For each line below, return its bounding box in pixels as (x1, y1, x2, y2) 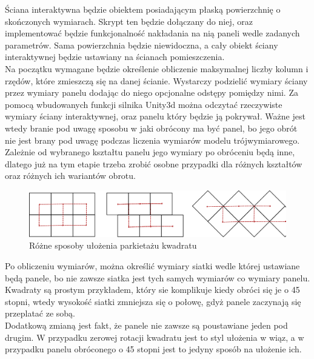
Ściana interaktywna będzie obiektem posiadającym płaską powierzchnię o (5, 3, 281, 15)
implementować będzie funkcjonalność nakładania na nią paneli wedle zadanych (5, 27, 300, 39)
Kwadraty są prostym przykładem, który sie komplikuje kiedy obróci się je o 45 (5, 283, 300, 296)
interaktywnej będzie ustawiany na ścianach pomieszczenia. (5, 50, 225, 63)
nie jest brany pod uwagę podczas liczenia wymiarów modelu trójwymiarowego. (5, 133, 300, 146)
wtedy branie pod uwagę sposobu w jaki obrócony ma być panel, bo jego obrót (5, 121, 298, 134)
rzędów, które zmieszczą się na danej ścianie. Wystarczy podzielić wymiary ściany (5, 74, 308, 87)
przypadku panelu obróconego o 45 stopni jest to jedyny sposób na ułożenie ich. (5, 343, 302, 355)
